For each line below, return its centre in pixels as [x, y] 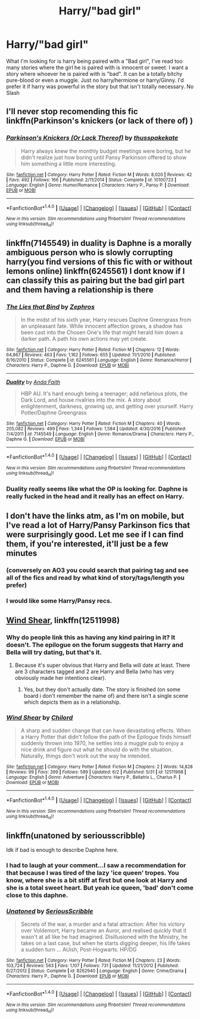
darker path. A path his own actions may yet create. [84, 339]
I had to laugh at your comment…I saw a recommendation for [96, 866]
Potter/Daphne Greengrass [54, 412]
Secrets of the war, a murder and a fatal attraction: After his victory [103, 924]
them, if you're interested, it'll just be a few [87, 544]
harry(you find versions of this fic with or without [99, 262]
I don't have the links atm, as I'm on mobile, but [95, 515]
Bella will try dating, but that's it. [54, 652]
